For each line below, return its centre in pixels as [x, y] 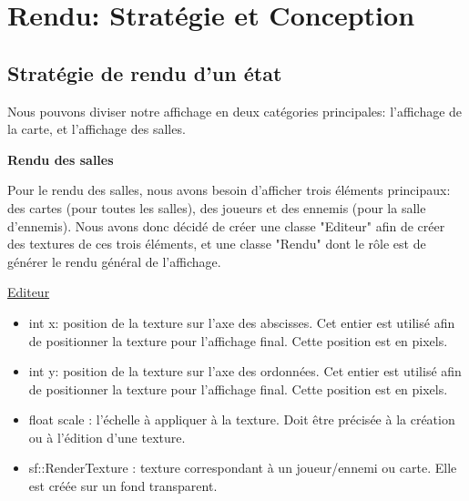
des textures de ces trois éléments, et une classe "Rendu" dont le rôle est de [217, 244]
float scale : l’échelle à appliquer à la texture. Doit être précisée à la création [242, 419]
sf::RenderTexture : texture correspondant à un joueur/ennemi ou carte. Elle [243, 468]
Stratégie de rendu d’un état [145, 72]
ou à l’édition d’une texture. [107, 437]
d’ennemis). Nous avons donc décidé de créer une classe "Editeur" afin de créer [226, 225]
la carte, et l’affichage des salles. [97, 129]
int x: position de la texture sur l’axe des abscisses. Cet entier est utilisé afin [242, 322]
